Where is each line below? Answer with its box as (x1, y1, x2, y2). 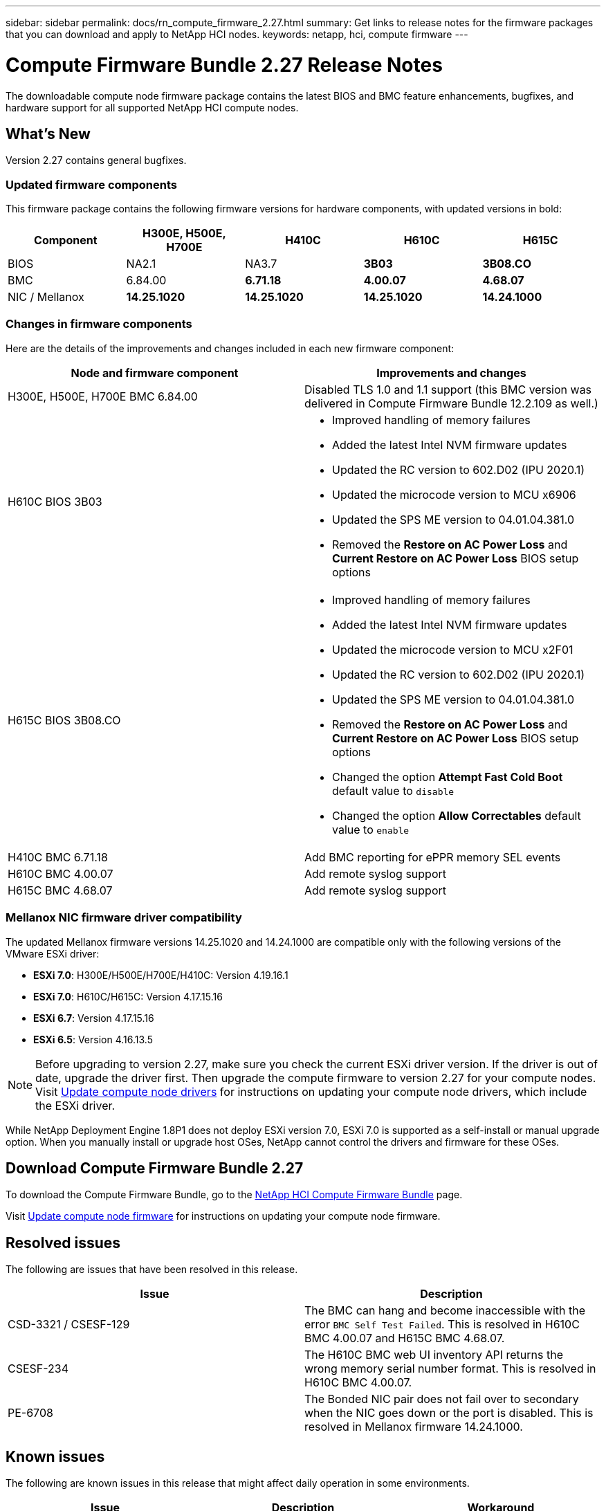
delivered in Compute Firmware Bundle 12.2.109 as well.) (304, 396, 598, 410)
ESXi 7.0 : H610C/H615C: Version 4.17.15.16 (33, 990, 223, 1002)
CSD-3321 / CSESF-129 (8, 1317, 130, 1332)
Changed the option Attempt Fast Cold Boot (332, 769, 563, 784)
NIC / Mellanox (8, 290, 84, 304)
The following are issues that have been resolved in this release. (6, 1263, 298, 1276)
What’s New (6, 125, 91, 143)
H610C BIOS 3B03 (8, 494, 102, 509)
